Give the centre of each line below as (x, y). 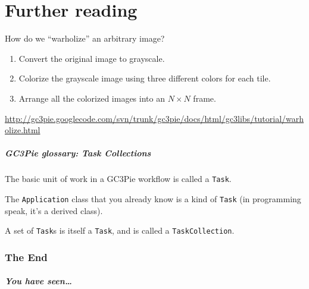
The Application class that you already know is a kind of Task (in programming (153, 198)
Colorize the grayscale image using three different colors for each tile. (145, 78)
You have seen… (38, 281)
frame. (205, 98)
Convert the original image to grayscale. (92, 58)
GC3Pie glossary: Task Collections (78, 153)
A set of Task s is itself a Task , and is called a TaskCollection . (120, 230)
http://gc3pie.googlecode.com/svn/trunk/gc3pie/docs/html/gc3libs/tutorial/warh (154, 118)
